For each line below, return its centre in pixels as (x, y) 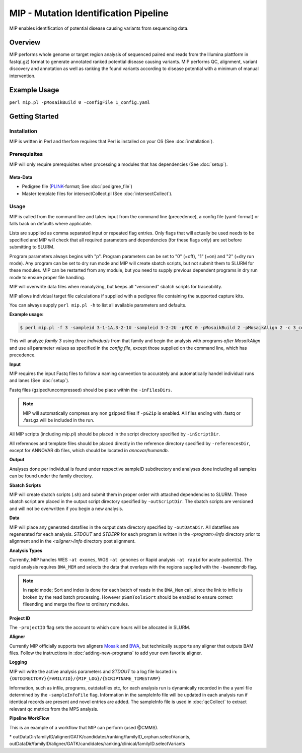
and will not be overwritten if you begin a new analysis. (66, 509)
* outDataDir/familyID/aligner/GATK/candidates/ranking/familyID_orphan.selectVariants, (100, 736)
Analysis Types (26, 550)
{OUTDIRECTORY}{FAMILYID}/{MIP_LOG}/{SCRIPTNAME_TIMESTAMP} (85, 679)
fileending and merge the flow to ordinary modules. (76, 604)
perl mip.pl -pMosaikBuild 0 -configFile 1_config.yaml (80, 102)
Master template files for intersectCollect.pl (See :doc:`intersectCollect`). (97, 194)
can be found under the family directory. (51, 476)
